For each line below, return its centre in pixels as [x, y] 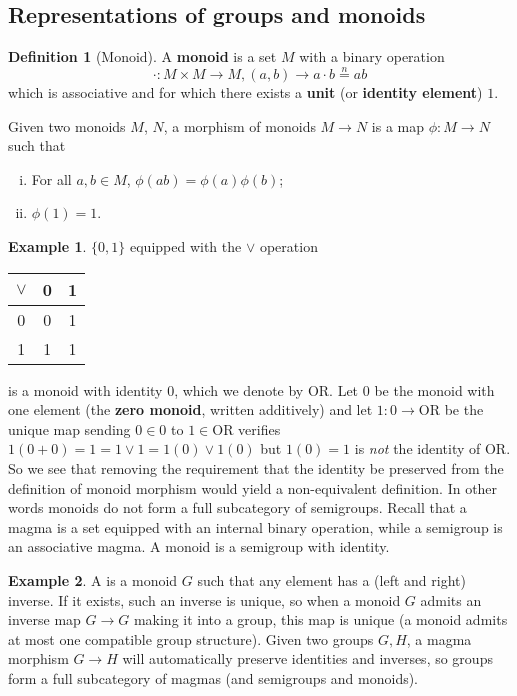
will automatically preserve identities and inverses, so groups [307, 658]
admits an [451, 599]
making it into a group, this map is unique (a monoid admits [320, 619]
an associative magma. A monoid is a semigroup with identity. [199, 546]
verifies [259, 428]
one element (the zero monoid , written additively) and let [190, 409]
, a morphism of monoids [239, 125]
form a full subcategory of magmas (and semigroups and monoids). [213, 677]
